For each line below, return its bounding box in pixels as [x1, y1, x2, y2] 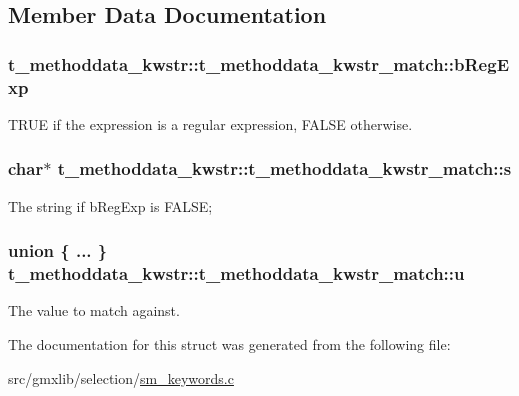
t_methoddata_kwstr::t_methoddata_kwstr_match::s [57, 156, 512, 181]
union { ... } [8, 238, 108, 263]
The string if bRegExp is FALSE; [8, 195, 213, 216]
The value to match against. [8, 300, 180, 321]
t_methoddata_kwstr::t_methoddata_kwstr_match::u [8, 261, 465, 286]
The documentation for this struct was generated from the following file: [8, 334, 451, 355]
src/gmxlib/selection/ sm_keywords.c [8, 367, 234, 388]
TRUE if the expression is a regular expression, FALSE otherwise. [8, 113, 413, 134]
